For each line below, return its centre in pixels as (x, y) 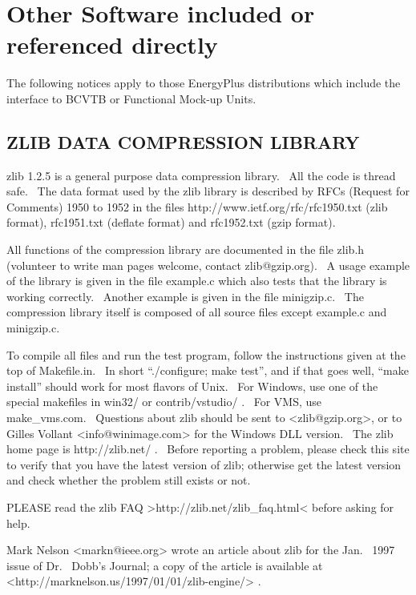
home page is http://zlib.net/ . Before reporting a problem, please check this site (208, 449)
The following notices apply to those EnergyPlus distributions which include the (204, 83)
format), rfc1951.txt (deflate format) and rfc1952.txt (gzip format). (171, 222)
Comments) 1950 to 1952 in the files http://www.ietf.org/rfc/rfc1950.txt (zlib (197, 206)
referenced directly (112, 44)
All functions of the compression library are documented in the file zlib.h (186, 249)
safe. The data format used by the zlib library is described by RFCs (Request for (208, 191)
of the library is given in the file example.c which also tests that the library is (197, 281)
